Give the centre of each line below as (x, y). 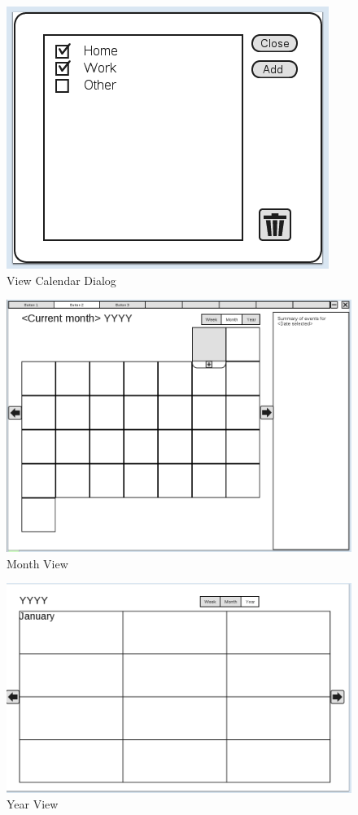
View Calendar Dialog (61, 280)
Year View (33, 804)
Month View (37, 563)
